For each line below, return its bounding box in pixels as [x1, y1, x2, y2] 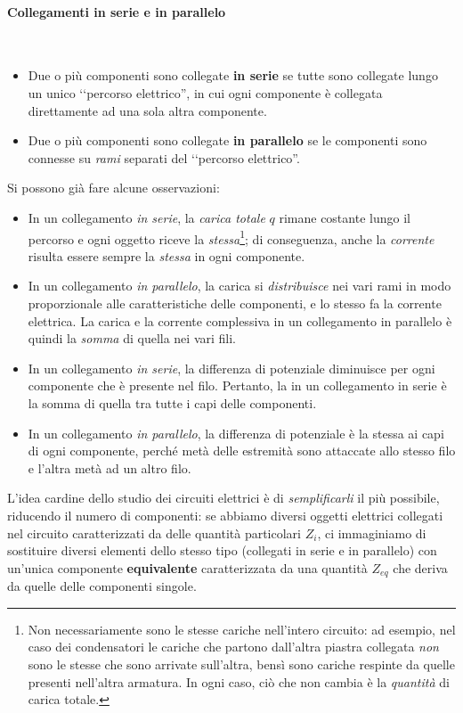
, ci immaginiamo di [317, 523, 426, 542]
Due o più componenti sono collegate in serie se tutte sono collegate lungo [28, 66, 438, 85]
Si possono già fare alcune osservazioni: [7, 178, 220, 197]
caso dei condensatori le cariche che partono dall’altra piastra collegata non [28, 637, 439, 656]
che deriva [393, 558, 448, 577]
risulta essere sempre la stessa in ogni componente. [28, 246, 305, 265]
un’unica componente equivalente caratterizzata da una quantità [7, 558, 368, 577]
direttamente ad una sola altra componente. [28, 101, 267, 119]
